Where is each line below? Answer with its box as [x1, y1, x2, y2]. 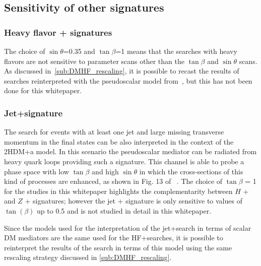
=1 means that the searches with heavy [115, 46, 237, 56]
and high [92, 166, 119, 176]
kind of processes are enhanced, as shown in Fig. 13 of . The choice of [4, 176, 223, 186]
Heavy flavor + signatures [4, 26, 112, 38]
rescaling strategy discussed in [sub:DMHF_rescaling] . [4, 252, 172, 262]
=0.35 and [63, 46, 95, 56]
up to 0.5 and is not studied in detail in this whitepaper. [37, 205, 212, 216]
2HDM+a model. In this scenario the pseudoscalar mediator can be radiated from [4, 146, 257, 157]
